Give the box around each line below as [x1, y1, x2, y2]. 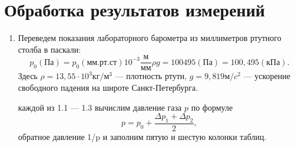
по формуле [191, 101, 233, 113]
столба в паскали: [18, 43, 81, 55]
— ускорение [243, 70, 291, 82]
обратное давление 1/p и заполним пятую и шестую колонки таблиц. [18, 130, 267, 142]
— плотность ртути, [115, 70, 187, 82]
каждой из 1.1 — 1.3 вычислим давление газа [18, 101, 182, 113]
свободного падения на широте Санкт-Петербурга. [18, 81, 198, 93]
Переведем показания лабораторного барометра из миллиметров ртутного [18, 32, 281, 44]
